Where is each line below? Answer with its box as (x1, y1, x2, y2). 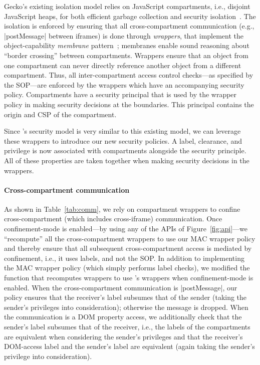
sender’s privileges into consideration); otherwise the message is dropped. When (4, 301, 248, 312)
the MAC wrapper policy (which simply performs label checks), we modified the (4, 262, 250, 273)
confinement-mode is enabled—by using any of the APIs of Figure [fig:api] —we (4, 223, 248, 234)
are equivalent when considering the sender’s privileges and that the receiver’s (4, 331, 243, 341)
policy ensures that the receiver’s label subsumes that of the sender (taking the (4, 292, 247, 302)
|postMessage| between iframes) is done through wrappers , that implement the (4, 30, 244, 41)
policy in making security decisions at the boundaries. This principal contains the (4, 99, 254, 109)
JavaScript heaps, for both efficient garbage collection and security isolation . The (4, 11, 256, 21)
